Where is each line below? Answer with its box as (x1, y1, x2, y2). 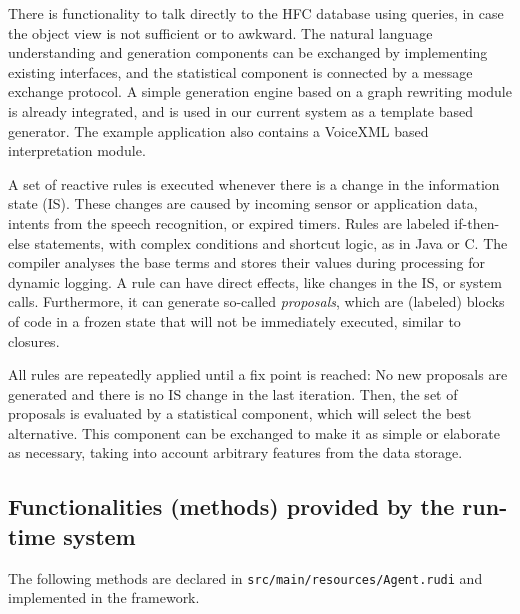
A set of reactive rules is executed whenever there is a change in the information (8, 173, 500, 194)
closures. (8, 330, 60, 351)
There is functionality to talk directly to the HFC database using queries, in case (8, 3, 504, 23)
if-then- (454, 212, 500, 233)
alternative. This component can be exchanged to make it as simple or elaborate (8, 422, 500, 443)
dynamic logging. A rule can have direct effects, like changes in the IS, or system (8, 271, 502, 292)
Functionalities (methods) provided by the (8, 491, 455, 522)
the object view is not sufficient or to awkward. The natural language (8, 22, 433, 43)
